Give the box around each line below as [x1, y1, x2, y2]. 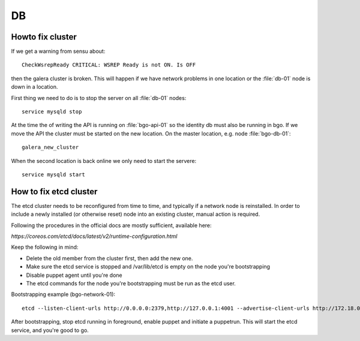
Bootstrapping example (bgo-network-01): [11, 291, 116, 298]
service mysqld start [22, 171, 85, 178]
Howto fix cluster [11, 32, 77, 42]
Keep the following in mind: [11, 243, 79, 251]
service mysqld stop [22, 108, 82, 115]
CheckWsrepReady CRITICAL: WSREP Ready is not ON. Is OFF [22, 62, 196, 68]
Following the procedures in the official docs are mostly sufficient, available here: [11, 222, 212, 229]
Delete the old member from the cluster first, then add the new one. [26, 255, 193, 262]
